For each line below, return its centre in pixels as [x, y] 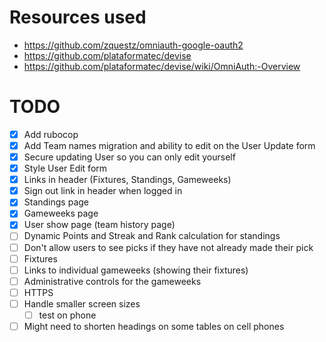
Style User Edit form [65, 168]
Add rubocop [51, 134]
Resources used [78, 17]
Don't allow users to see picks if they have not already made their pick [168, 247]
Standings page [56, 202]
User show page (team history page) [99, 225]
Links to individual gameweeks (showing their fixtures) [136, 270]
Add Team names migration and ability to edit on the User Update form [169, 145]
